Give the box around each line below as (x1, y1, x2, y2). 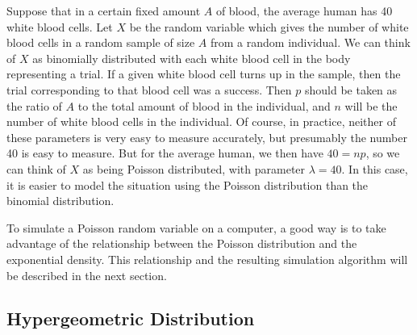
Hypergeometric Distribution (6, 306, 255, 331)
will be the (344, 97, 398, 114)
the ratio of (6, 97, 62, 114)
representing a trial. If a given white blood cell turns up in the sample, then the (6, 65, 401, 82)
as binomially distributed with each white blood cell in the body (32, 49, 351, 66)
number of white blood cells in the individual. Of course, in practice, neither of (6, 113, 396, 130)
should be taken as (304, 81, 398, 98)
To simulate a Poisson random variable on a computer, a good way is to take (6, 219, 386, 236)
